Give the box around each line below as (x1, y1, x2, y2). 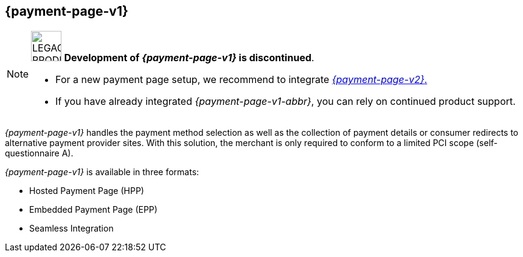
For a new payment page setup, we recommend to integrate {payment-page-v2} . (55, 73, 428, 86)
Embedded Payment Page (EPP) (29, 204, 158, 215)
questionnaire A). (5, 148, 74, 159)
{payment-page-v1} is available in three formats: (5, 167, 199, 178)
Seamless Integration (29, 223, 114, 234)
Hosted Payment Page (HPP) (29, 185, 144, 196)
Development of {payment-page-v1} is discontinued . (64, 52, 314, 64)
